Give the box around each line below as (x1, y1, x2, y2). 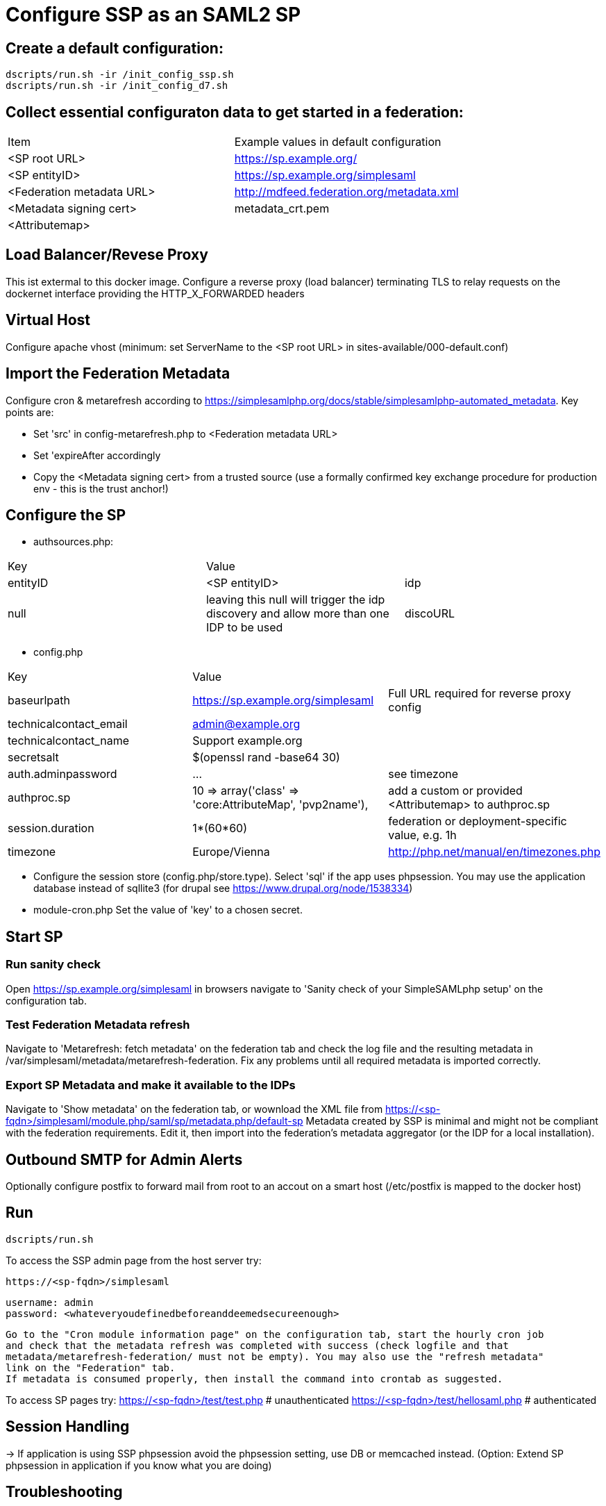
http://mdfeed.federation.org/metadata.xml (234, 185, 459, 199)
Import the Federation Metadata (6, 365, 230, 383)
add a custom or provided (388, 784, 523, 798)
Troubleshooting (6, 1483, 123, 1501)
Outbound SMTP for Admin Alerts (6, 1150, 243, 1168)
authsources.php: (33, 536, 114, 548)
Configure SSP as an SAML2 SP (6, 3, 301, 26)
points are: (6, 406, 54, 418)
